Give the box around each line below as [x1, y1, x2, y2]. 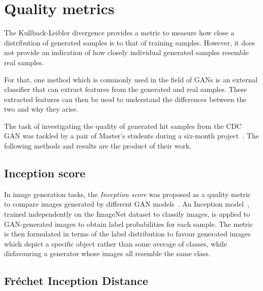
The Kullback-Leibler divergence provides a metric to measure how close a [4, 27, 235, 38]
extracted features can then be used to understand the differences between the [4, 93, 247, 104]
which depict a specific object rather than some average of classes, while [4, 238, 227, 249]
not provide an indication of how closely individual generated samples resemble [4, 47, 249, 58]
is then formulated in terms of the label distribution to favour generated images [4, 228, 251, 239]
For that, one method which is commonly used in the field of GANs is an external [4, 74, 258, 84]
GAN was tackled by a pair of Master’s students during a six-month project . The [4, 130, 259, 141]
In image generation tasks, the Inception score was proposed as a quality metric [4, 188, 251, 199]
